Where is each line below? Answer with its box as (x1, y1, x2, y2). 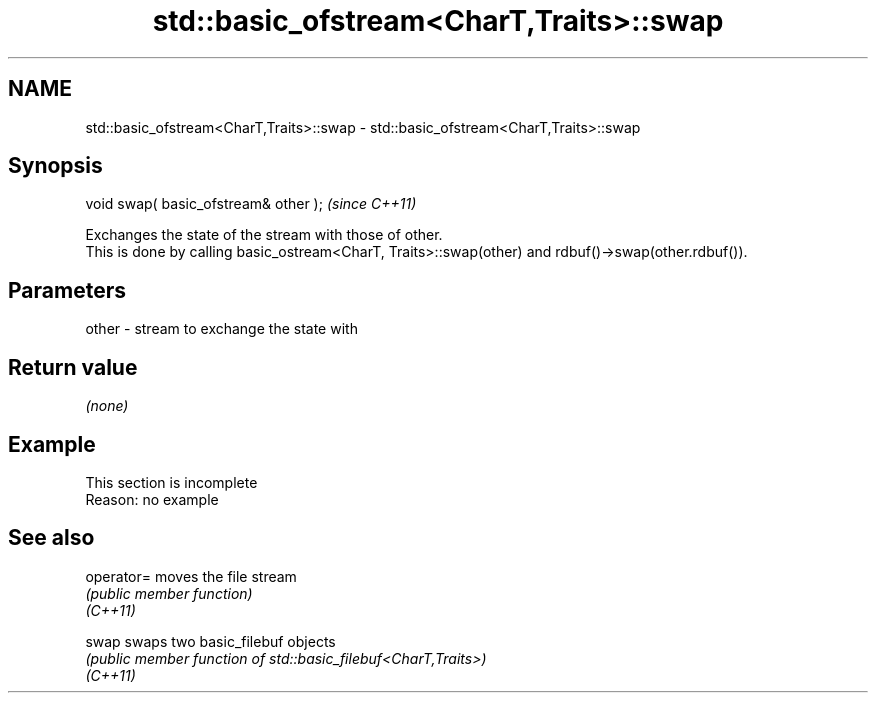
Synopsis (8, 153, 103, 179)
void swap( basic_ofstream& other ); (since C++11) (85, 195, 417, 213)
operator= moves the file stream (85, 567, 297, 585)
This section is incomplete (85, 473, 258, 491)
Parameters (8, 277, 126, 303)
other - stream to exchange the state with (85, 320, 358, 338)
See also (8, 525, 95, 551)
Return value (8, 354, 138, 380)
